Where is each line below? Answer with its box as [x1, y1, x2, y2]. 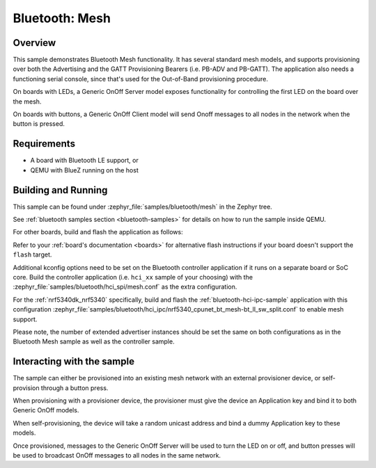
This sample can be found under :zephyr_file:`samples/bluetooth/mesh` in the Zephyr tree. [13, 202, 273, 211]
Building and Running [13, 184, 108, 196]
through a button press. [40, 383, 109, 392]
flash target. [13, 250, 52, 259]
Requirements [13, 138, 76, 150]
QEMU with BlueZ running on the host [30, 166, 139, 174]
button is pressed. [13, 120, 65, 128]
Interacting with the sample [13, 355, 135, 368]
